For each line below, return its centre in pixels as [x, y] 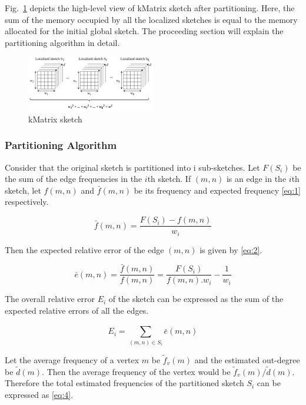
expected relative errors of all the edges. [77, 311]
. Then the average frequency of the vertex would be [136, 371]
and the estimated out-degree [247, 360]
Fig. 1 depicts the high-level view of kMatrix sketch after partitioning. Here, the [150, 8]
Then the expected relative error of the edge [84, 249]
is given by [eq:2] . [231, 249]
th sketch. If [169, 179]
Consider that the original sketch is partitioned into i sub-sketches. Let [132, 167]
